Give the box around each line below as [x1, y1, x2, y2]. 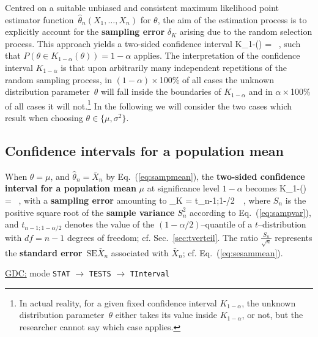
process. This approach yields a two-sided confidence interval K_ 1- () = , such [5, 37, 301, 50]
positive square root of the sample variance [5, 206, 175, 218]
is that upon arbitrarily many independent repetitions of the [61, 61, 287, 73]
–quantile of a [201, 218, 253, 231]
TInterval [130, 270, 170, 279]
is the [285, 193, 306, 206]
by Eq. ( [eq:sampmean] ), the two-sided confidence [106, 169, 305, 182]
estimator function [5, 13, 74, 26]
